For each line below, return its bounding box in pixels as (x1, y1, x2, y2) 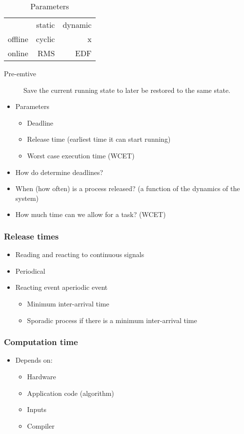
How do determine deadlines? (15, 167, 103, 177)
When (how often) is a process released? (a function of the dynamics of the (15, 183, 240, 194)
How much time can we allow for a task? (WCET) (15, 209, 166, 219)
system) (15, 193, 39, 203)
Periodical (15, 265, 45, 276)
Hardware (27, 371, 56, 381)
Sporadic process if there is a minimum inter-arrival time (27, 315, 197, 325)
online (8, 47, 28, 59)
